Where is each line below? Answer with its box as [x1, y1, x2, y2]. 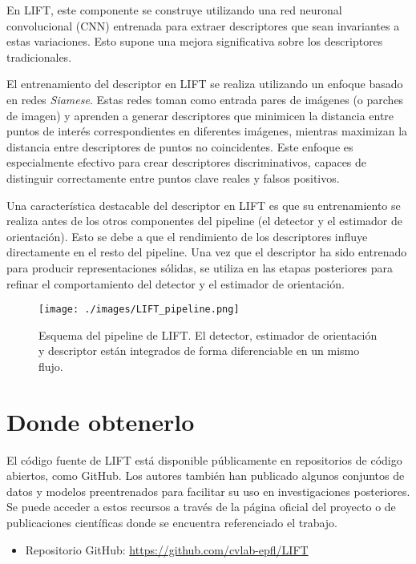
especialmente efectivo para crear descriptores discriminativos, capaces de [6, 154, 367, 171]
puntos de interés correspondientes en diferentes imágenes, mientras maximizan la [6, 123, 408, 139]
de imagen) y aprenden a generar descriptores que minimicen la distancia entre [6, 107, 394, 123]
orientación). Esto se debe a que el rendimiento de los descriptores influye [6, 228, 368, 244]
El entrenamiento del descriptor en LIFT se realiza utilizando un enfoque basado [6, 75, 403, 92]
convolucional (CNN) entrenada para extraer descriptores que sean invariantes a [6, 17, 400, 34]
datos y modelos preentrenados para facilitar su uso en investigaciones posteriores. [6, 482, 410, 499]
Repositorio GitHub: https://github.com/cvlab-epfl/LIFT [25, 541, 309, 558]
